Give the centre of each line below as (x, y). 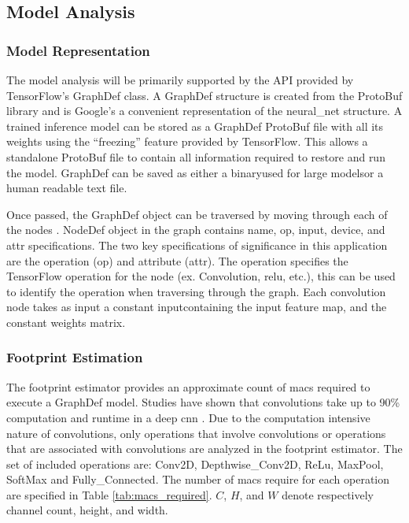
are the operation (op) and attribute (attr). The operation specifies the (177, 260)
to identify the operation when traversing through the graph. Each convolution (196, 291)
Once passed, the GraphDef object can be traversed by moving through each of (197, 214)
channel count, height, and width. (87, 510)
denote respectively (328, 494)
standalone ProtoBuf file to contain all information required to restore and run (196, 156)
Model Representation (78, 50)
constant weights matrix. (66, 322)
